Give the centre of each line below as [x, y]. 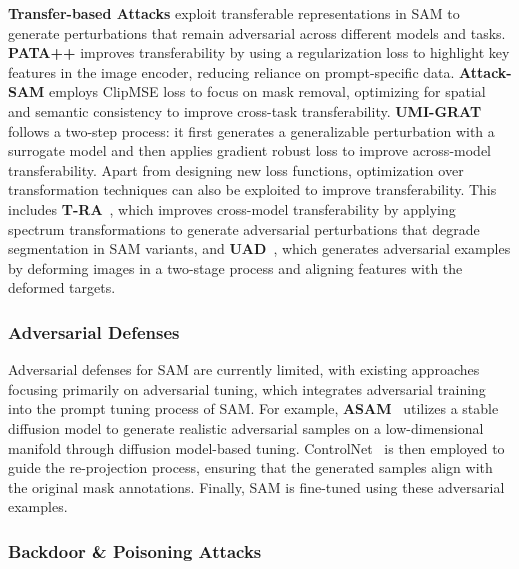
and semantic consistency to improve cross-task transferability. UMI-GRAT [245, 110]
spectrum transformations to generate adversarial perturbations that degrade [244, 228]
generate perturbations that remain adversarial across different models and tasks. [257, 32]
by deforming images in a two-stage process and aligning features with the [235, 267]
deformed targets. [62, 287]
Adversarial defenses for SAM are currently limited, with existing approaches [244, 369]
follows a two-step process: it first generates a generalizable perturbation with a [251, 130]
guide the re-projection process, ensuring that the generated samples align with [250, 467]
